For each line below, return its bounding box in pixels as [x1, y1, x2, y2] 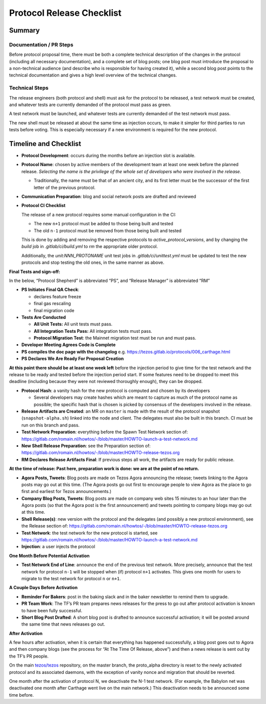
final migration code [33, 307, 75, 313]
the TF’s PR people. [9, 653, 49, 659]
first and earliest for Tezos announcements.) [21, 489, 112, 494]
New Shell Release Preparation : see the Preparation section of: [21, 443, 151, 449]
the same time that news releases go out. [21, 621, 105, 627]
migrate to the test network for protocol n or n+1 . [21, 575, 121, 581]
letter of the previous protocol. [33, 184, 96, 190]
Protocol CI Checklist [21, 203, 66, 209]
